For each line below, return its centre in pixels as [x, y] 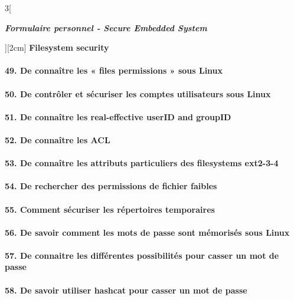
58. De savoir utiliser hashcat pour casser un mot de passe [126, 290]
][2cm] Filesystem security [57, 47]
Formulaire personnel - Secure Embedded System [106, 27]
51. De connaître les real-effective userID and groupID [118, 116]
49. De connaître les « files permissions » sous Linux [114, 70]
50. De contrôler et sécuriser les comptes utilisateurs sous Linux [138, 93]
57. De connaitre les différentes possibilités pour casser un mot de [142, 255]
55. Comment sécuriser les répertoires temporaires [110, 209]
